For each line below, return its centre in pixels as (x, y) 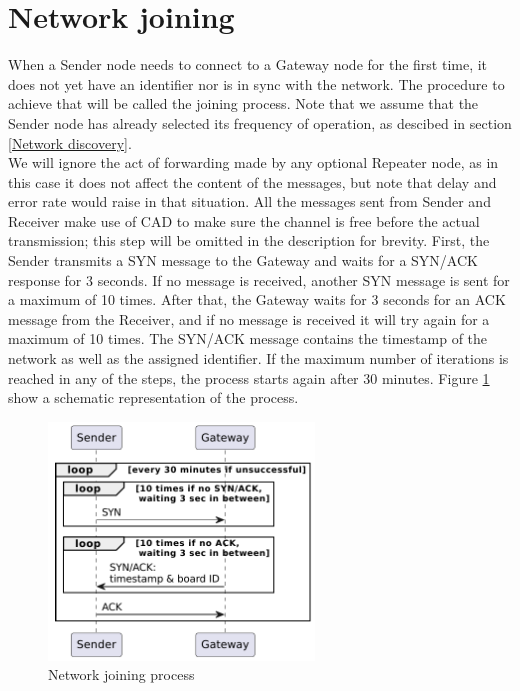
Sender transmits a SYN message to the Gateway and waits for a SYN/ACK (243, 260)
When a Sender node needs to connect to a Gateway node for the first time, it (248, 64)
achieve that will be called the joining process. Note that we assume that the (243, 103)
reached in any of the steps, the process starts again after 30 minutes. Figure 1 (249, 377)
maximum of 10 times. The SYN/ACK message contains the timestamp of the (248, 338)
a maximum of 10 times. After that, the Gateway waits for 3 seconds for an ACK (257, 299)
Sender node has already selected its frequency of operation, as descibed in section (260, 122)
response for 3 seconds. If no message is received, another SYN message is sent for (259, 279)
